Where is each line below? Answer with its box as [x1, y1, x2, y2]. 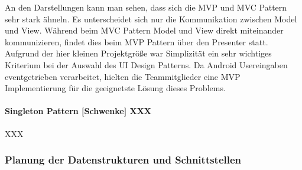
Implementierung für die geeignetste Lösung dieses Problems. [5, 82, 226, 94]
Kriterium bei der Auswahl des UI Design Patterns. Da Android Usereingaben [5, 58, 288, 71]
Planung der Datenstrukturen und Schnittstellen [5, 152, 242, 167]
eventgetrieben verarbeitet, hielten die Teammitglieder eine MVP [5, 70, 241, 82]
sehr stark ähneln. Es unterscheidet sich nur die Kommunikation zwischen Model [5, 12, 297, 25]
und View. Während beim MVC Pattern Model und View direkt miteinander [5, 24, 284, 36]
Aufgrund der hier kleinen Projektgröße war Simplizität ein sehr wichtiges [5, 47, 272, 59]
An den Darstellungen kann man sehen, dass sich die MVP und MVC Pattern [5, 1, 287, 13]
